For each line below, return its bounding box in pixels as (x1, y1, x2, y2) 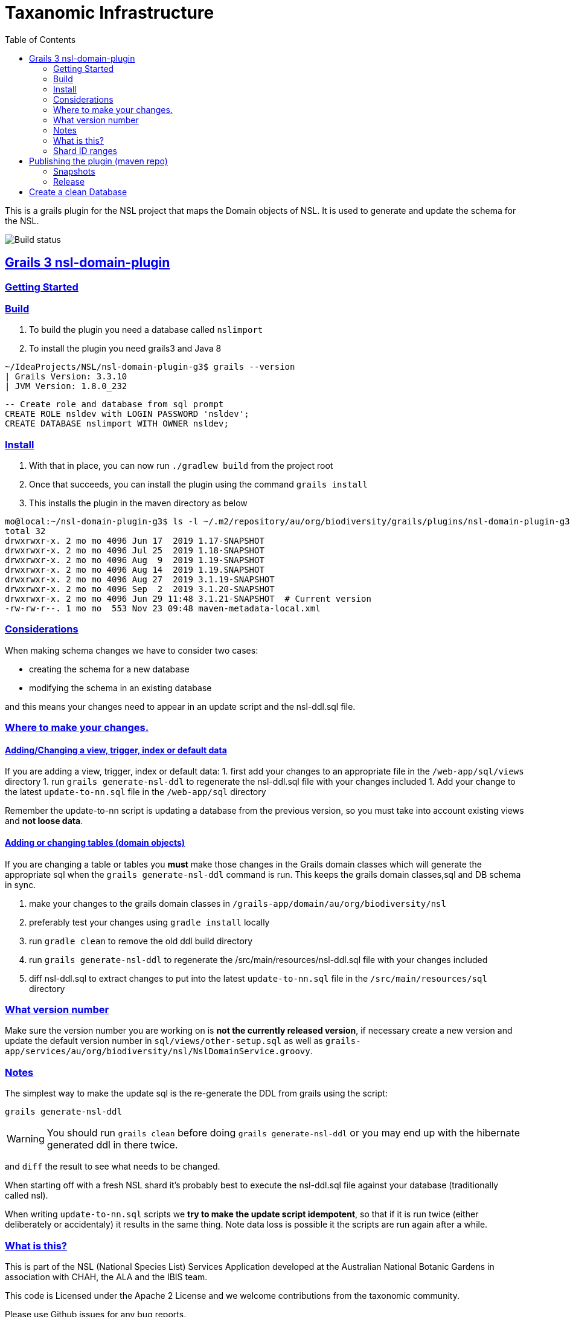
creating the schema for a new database (29, 663, 190, 674)
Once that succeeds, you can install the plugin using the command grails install (29, 479, 368, 490)
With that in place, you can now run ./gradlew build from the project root (29, 460, 333, 471)
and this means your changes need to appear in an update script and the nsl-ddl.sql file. (5, 701, 356, 712)
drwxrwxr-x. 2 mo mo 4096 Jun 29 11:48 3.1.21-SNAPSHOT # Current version (5, 594, 371, 604)
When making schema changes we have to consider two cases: (5, 645, 258, 655)
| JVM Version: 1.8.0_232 (5, 381, 127, 391)
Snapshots (53, 166, 95, 176)
